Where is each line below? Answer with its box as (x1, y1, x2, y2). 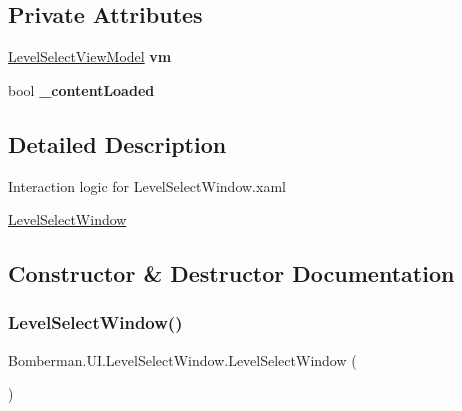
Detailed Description (8, 128, 227, 159)
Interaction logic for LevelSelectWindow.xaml (8, 175, 286, 196)
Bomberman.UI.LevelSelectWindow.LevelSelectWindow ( (8, 349, 357, 370)
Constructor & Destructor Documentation (8, 258, 455, 289)
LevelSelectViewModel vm (8, 46, 172, 67)
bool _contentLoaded (8, 79, 155, 100)
